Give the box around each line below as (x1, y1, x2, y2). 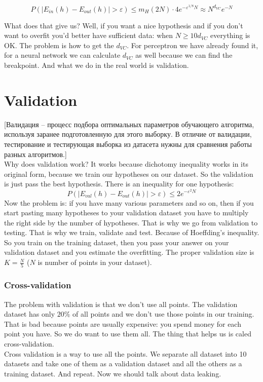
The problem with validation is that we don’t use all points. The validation (4, 298, 238, 309)
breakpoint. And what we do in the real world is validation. (4, 60, 189, 70)
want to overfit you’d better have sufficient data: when (4, 30, 173, 41)
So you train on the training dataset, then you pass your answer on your (4, 237, 229, 247)
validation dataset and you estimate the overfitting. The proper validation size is (4, 247, 254, 257)
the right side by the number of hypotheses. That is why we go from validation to (4, 217, 258, 227)
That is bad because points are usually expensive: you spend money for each (4, 318, 241, 329)
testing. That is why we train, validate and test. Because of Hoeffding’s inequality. (4, 227, 259, 238)
